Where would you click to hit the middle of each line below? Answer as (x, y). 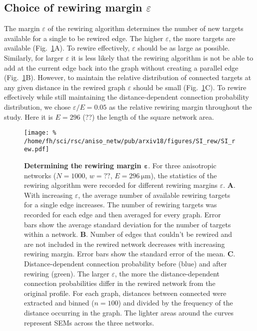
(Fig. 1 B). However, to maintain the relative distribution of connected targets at (128, 77)
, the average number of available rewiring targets (154, 195)
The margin (22, 28)
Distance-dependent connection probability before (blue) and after (125, 264)
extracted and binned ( (59, 303)
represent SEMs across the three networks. (89, 322)
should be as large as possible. (184, 48)
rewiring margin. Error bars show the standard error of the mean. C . (130, 254)
